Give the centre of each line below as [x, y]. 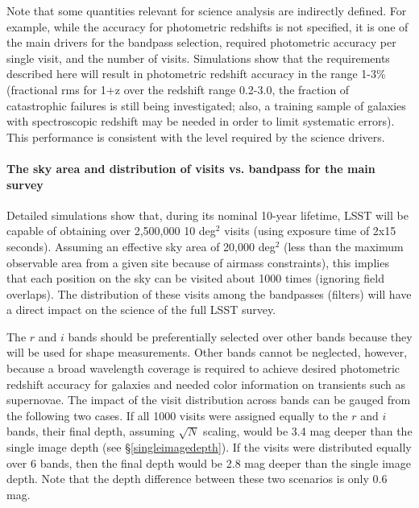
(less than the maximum [344, 246]
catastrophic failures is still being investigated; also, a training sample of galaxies [206, 105]
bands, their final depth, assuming [91, 431]
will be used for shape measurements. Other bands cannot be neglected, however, [207, 352]
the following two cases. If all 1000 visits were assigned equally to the [177, 415]
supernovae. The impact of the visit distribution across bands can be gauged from [209, 400]
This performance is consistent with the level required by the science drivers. [196, 136]
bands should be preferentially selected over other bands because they [240, 336]
